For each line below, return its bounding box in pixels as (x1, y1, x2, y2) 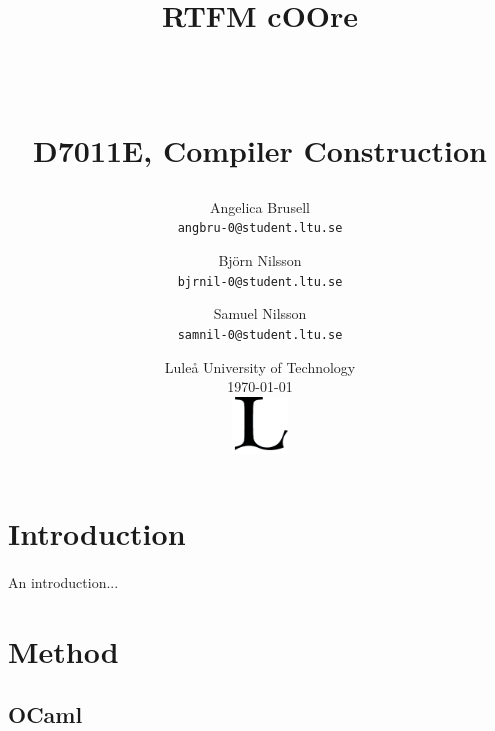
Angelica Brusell (210, 196, 310, 217)
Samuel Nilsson (213, 303, 307, 324)
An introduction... (8, 572, 119, 593)
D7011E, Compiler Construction (32, 129, 488, 170)
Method (8, 630, 119, 671)
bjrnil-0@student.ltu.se (177, 274, 343, 289)
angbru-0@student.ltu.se (177, 221, 343, 236)
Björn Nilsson (218, 250, 302, 270)
